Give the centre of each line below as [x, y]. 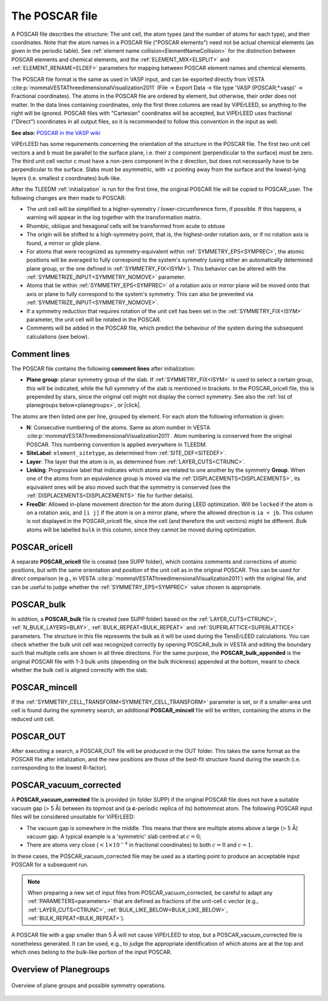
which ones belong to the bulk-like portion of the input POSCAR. [92, 952]
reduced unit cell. [33, 719]
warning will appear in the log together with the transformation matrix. [114, 217]
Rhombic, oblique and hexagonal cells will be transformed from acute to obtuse [126, 226]
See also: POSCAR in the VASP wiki [56, 133]
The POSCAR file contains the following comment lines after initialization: [103, 369]
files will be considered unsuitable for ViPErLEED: [73, 817]
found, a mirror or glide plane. [64, 243]
